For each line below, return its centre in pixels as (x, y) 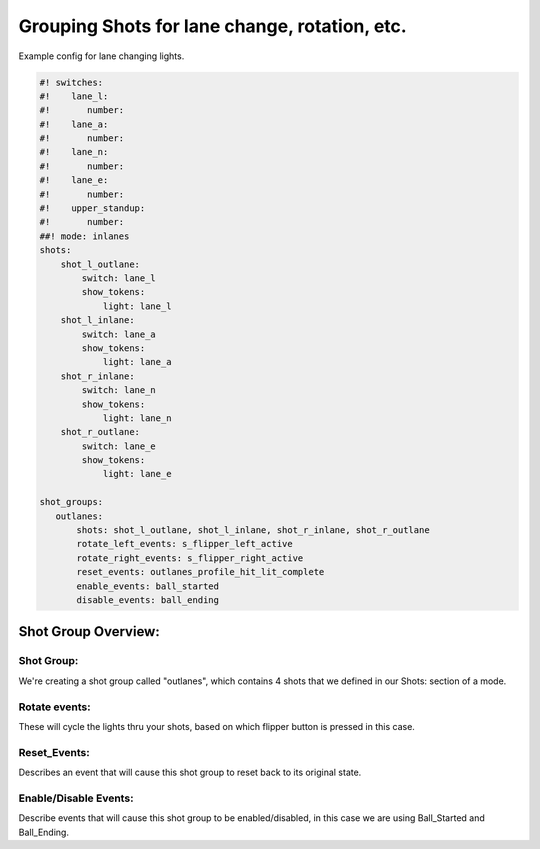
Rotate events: (54, 707)
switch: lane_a (119, 334)
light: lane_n (137, 418)
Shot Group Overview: (89, 631)
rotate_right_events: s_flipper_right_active (190, 558)
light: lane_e (137, 474)
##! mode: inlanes (84, 236)
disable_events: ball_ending (148, 599)
